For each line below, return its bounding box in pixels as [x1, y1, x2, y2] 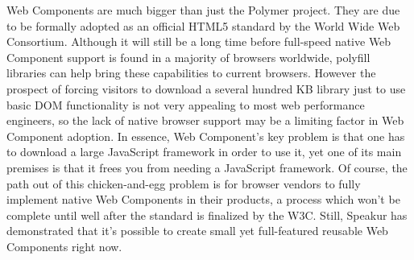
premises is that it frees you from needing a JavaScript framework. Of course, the [6, 159, 408, 175]
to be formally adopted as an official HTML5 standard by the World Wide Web [6, 17, 400, 34]
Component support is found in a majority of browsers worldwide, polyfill [6, 48, 371, 65]
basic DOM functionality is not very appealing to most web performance [6, 96, 365, 113]
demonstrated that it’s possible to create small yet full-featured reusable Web [6, 222, 388, 239]
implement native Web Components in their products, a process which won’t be [6, 191, 400, 208]
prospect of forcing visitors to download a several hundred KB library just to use [6, 80, 406, 97]
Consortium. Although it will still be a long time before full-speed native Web [6, 33, 391, 50]
